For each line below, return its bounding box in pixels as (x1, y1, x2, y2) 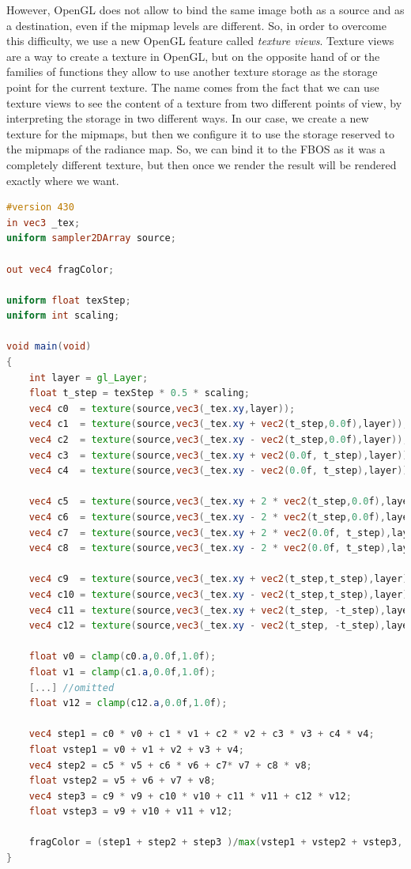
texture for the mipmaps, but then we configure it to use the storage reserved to (6, 125, 394, 142)
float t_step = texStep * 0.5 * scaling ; (28, 387, 250, 399)
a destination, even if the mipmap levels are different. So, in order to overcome (6, 17, 386, 33)
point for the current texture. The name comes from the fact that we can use (6, 78, 379, 95)
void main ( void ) (6, 341, 92, 353)
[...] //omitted (28, 682, 115, 693)
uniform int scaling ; (6, 310, 120, 322)
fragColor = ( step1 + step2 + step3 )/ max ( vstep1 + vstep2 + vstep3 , (28, 837, 403, 848)
